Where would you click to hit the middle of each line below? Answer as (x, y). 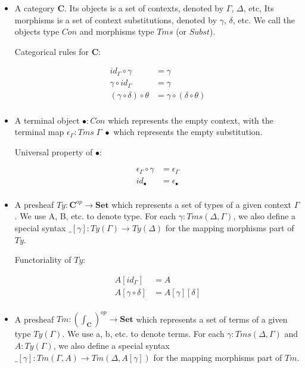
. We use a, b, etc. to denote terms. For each (143, 334)
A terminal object (47, 120)
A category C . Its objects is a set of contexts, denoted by (119, 8)
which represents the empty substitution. (188, 132)
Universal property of (54, 151)
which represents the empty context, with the (191, 120)
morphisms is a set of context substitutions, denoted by (116, 19)
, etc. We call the (264, 19)
